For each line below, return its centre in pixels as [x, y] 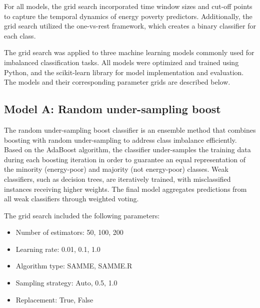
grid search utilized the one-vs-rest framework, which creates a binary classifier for [130, 26]
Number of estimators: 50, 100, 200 [69, 232]
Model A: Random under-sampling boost [112, 109]
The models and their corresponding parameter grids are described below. [117, 82]
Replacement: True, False [54, 299]
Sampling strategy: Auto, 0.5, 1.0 [66, 283]
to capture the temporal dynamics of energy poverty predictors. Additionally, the [128, 16]
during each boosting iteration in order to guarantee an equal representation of [125, 159]
